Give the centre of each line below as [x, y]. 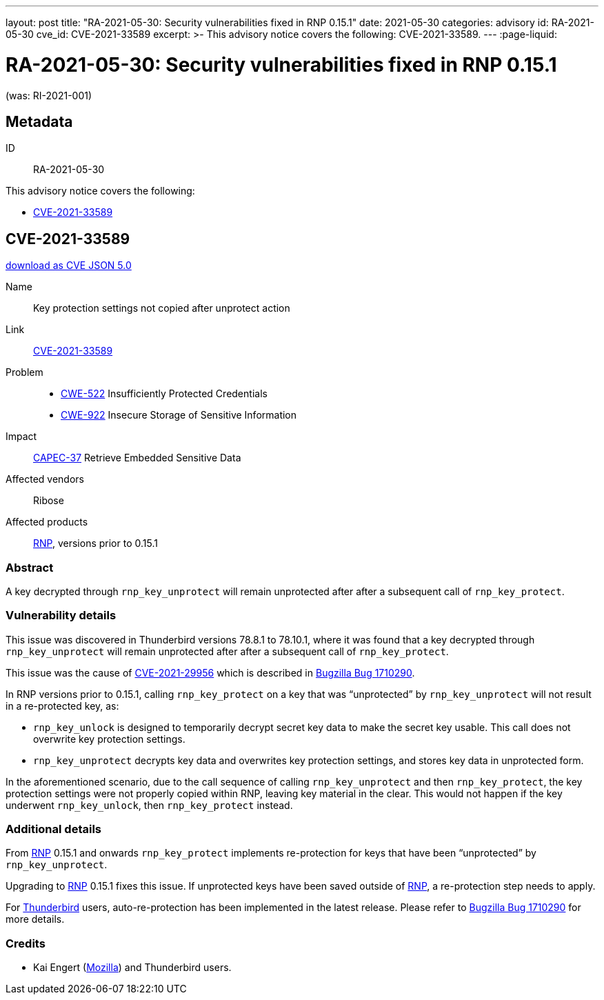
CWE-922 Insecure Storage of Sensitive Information [179, 415]
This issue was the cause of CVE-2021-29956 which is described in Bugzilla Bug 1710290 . [210, 672]
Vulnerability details [61, 616]
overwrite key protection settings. [109, 739]
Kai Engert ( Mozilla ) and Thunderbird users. [132, 968]
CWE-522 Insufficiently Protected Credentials [164, 394]
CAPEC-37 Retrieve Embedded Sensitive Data [137, 458]
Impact [21, 437]
